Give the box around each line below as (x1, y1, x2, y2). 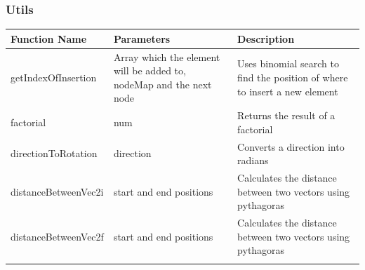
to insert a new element (237, 83, 338, 98)
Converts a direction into (237, 139, 345, 154)
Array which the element (113, 49, 220, 64)
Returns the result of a (237, 108, 336, 123)
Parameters (113, 31, 171, 46)
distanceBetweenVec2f (11, 229, 104, 243)
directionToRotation (11, 146, 98, 161)
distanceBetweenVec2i (11, 184, 104, 198)
